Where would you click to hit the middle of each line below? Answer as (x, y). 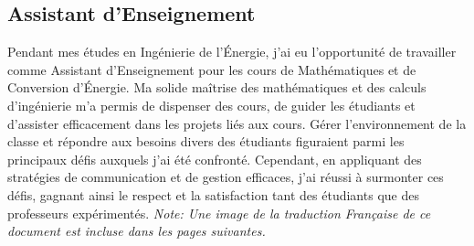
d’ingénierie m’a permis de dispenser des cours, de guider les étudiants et (211, 105)
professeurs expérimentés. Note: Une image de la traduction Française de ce (219, 213)
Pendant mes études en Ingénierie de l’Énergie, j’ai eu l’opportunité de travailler (232, 52)
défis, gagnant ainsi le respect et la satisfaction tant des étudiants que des (213, 194)
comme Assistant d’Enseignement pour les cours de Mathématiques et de (212, 69)
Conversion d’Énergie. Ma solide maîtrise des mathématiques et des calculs (217, 87)
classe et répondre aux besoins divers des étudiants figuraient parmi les (206, 141)
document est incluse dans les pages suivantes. (137, 231)
